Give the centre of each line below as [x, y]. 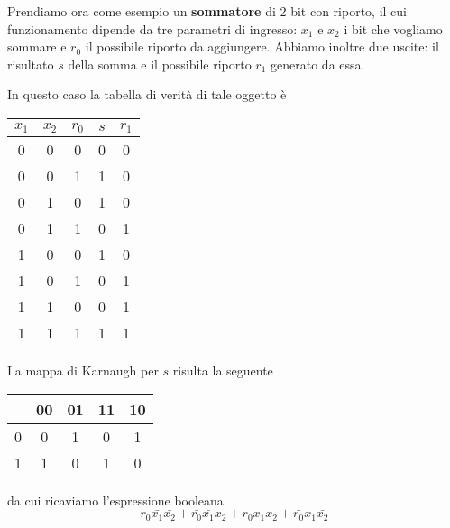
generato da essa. [318, 64]
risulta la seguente [223, 370]
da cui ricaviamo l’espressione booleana [115, 500]
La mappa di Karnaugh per [83, 370]
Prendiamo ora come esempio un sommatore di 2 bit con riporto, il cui [207, 11]
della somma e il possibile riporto [160, 64]
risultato [31, 64]
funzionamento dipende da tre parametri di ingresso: [152, 28]
